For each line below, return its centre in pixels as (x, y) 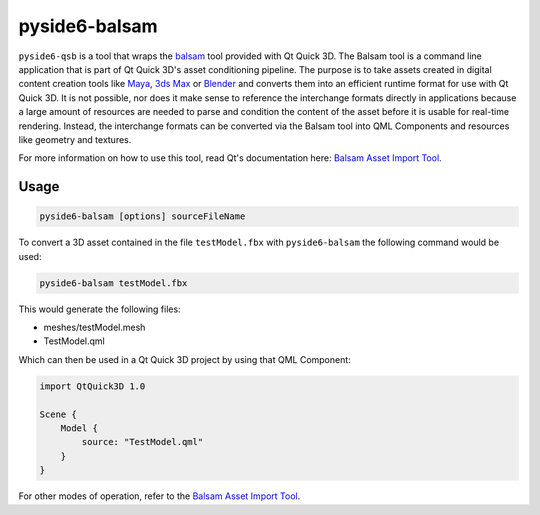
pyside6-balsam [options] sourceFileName (142, 216)
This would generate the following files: (99, 309)
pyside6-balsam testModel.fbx (113, 283)
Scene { (58, 414)
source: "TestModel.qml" (142, 442)
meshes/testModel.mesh (94, 327)
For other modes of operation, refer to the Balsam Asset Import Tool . (159, 496)
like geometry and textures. (75, 139)
